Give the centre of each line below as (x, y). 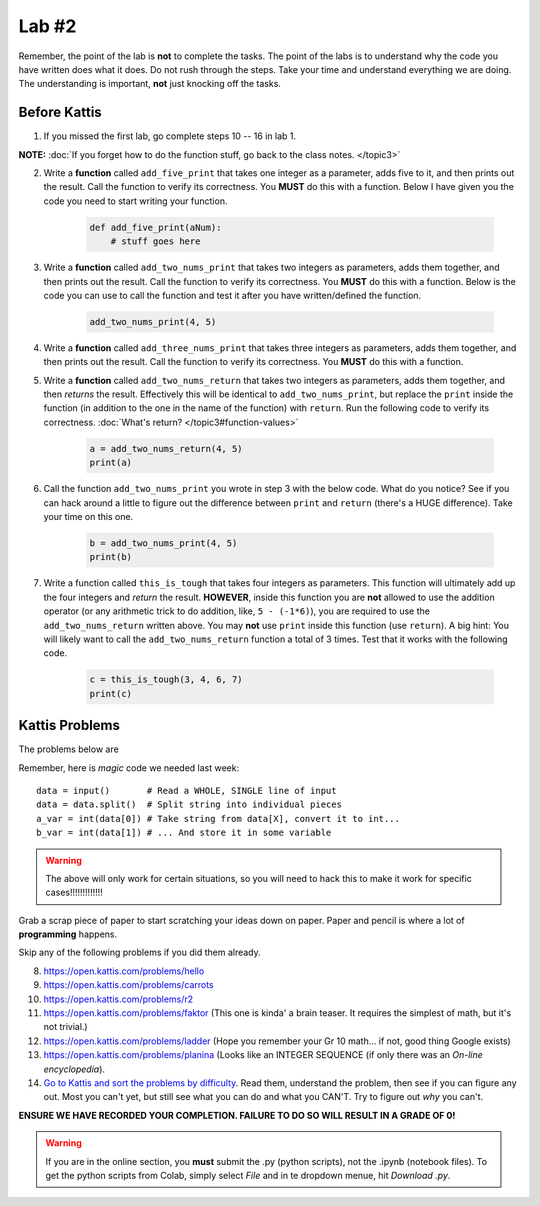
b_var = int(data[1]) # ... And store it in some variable (184, 833)
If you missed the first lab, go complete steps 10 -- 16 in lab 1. (170, 136)
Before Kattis (60, 112)
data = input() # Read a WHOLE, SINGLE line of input (186, 790)
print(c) (111, 693)
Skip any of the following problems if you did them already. (140, 952)
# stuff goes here (155, 241)
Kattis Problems (69, 725)
